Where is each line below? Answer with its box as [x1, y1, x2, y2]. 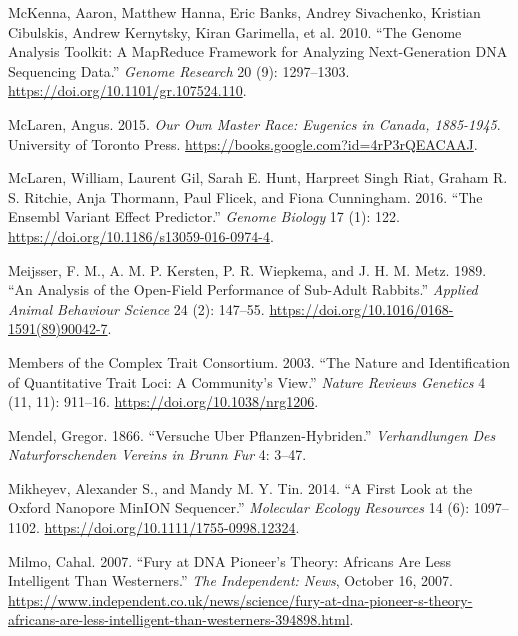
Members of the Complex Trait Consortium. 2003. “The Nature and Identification [8, 351, 510, 372]
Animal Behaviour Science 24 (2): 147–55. [8, 298, 265, 319]
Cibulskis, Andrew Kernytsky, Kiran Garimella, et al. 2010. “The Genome [8, 21, 462, 42]
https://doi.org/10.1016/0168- [269, 298, 454, 319]
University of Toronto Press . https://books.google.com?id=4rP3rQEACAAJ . [8, 133, 478, 154]
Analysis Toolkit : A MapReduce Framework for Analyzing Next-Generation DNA [8, 41, 508, 62]
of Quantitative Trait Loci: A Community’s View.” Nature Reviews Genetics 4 [8, 371, 486, 392]
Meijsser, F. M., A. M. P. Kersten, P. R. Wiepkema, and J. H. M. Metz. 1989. [8, 259, 487, 280]
